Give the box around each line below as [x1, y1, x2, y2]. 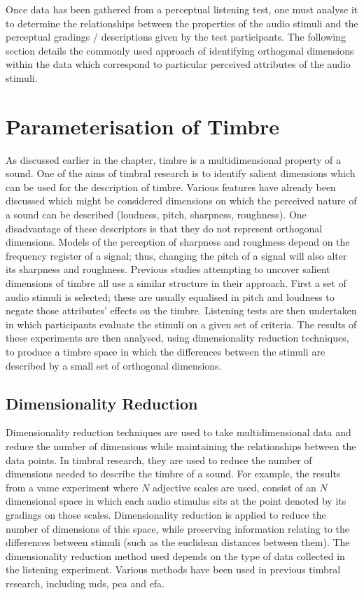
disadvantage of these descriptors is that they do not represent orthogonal [6, 220, 323, 235]
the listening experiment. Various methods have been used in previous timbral [6, 562, 341, 577]
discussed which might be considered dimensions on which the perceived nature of [6, 193, 357, 208]
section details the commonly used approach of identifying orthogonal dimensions [6, 43, 354, 57]
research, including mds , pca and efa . [6, 575, 165, 590]
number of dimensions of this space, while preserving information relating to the [6, 521, 349, 535]
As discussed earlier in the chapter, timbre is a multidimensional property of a [6, 152, 342, 167]
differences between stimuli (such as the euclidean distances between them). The [6, 535, 350, 549]
